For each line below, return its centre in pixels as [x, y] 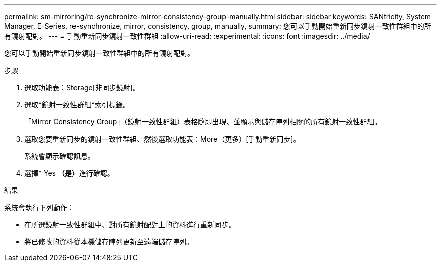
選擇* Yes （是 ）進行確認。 [69, 173]
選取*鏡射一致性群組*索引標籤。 [77, 105]
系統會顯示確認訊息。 [59, 156]
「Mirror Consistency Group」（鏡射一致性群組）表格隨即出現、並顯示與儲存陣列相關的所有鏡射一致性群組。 [203, 122]
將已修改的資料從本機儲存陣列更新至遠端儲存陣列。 [109, 242]
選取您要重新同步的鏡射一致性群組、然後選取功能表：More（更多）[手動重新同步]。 [162, 139]
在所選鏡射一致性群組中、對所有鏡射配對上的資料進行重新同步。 [130, 224]
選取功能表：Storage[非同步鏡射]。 [82, 87]
